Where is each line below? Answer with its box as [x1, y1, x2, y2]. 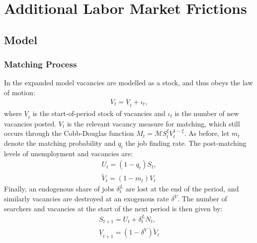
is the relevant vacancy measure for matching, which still [67, 118, 240, 128]
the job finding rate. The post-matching [125, 137, 247, 148]
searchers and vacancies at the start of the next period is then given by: [4, 203, 223, 213]
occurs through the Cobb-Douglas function [4, 128, 134, 138]
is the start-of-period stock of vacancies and [32, 108, 166, 118]
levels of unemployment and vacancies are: [4, 148, 133, 158]
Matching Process [4, 58, 77, 70]
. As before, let [184, 128, 230, 138]
